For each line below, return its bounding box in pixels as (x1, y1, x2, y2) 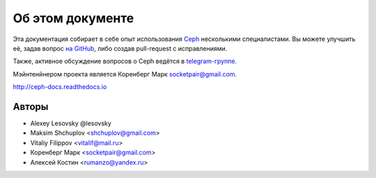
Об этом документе (13, 10, 134, 26)
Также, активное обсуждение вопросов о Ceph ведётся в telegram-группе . (13, 57, 237, 65)
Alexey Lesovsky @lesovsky (30, 119, 111, 128)
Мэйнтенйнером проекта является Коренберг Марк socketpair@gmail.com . (13, 70, 237, 78)
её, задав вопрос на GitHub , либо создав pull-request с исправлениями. (13, 44, 228, 52)
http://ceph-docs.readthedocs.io (13, 83, 107, 91)
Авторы (13, 101, 49, 113)
